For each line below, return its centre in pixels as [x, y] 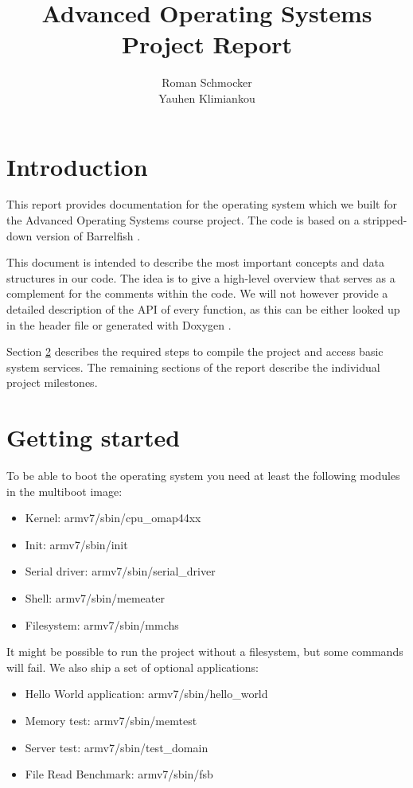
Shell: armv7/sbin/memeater [95, 598]
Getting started [94, 437]
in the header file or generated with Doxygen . [119, 324]
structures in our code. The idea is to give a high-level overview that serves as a [201, 277]
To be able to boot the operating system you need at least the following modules [203, 476]
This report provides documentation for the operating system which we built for [202, 204]
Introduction [77, 166]
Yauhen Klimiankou [207, 98]
